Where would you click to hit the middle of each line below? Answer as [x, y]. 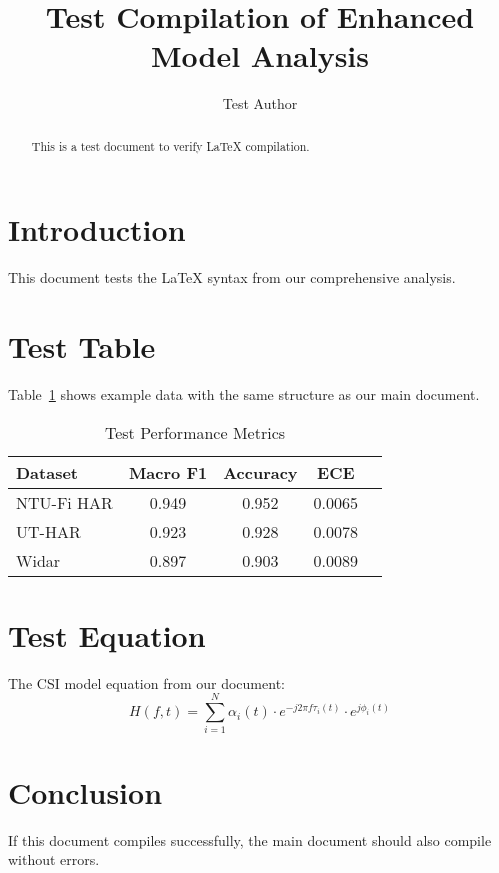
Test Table [82, 346]
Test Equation [107, 634]
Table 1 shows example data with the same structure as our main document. [244, 394]
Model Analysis [260, 55]
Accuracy [260, 472]
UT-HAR [48, 531]
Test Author [260, 103]
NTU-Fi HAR [64, 502]
